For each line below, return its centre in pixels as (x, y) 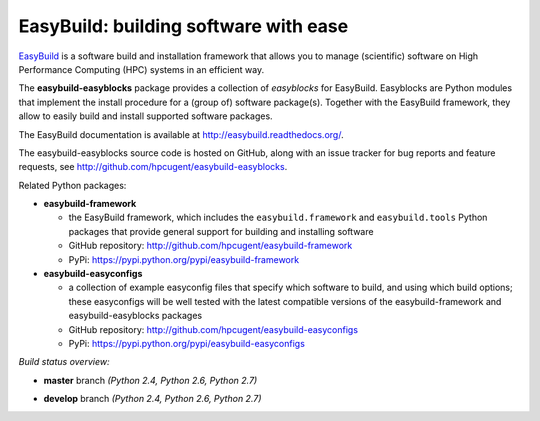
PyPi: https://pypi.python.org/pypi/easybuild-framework (184, 259)
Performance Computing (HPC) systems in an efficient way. (141, 69)
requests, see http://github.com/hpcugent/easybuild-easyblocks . (153, 167)
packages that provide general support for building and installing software (221, 231)
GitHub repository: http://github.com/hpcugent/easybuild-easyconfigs (213, 329)
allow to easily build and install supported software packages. (146, 116)
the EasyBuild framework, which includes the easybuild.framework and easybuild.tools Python (278, 217)
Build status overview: (64, 362)
